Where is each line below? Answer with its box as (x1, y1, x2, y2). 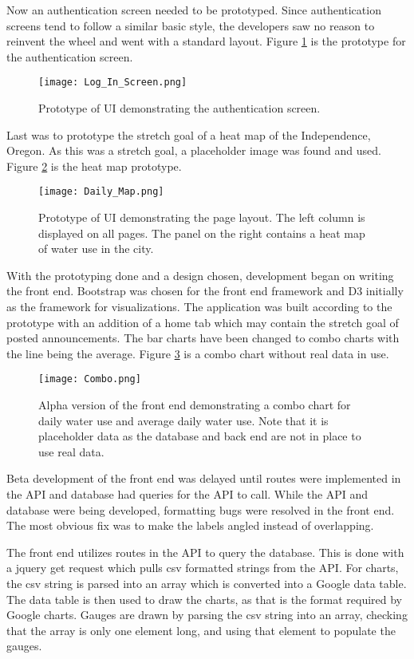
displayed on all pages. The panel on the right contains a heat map (38, 224, 365, 241)
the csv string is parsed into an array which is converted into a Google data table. (6, 575, 407, 591)
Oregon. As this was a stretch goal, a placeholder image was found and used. (6, 142, 381, 159)
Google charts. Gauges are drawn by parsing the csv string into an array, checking (6, 606, 408, 623)
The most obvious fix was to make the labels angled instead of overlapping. (6, 517, 374, 534)
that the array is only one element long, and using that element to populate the (6, 622, 396, 638)
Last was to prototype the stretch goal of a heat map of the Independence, (6, 126, 371, 143)
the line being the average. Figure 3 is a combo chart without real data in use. (6, 345, 389, 361)
